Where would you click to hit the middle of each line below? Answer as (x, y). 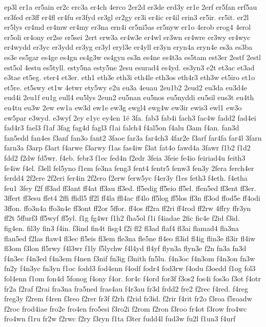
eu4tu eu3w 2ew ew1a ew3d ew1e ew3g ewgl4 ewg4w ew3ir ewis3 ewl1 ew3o (123, 107)
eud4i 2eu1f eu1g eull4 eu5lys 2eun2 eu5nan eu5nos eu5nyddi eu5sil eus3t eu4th (129, 97)
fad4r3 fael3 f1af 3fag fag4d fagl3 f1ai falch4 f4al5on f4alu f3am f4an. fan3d (122, 128)
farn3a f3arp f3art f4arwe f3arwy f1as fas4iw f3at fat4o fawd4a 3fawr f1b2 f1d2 (127, 148)
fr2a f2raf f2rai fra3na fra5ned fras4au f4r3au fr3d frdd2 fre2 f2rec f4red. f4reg (126, 288)
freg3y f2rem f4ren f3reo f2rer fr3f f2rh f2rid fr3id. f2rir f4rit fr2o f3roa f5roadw (128, 299)
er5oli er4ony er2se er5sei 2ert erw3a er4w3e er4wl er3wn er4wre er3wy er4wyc (127, 37)
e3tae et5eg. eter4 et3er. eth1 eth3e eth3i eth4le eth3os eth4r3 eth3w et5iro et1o (130, 77)
